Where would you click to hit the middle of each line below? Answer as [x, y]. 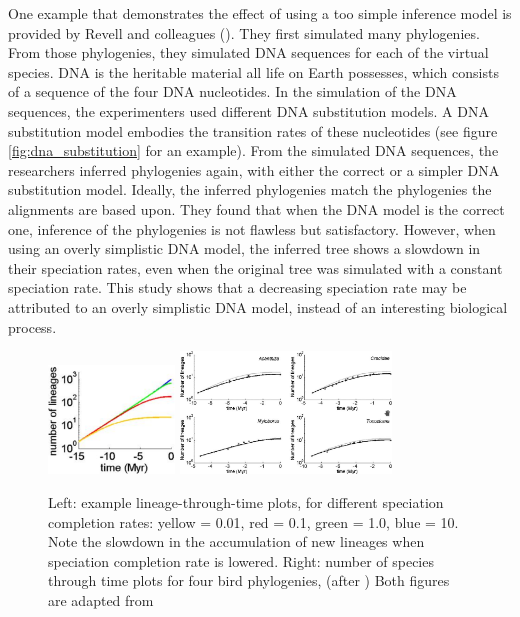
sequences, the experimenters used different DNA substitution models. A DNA [248, 110]
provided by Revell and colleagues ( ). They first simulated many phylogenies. [244, 32]
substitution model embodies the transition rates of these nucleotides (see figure [253, 130]
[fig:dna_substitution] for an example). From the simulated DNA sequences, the [253, 150]
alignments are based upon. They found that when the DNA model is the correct [256, 208]
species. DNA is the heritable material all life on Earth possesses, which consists [253, 71]
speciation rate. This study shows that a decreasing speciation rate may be [237, 287]
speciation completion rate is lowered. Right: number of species [241, 560]
